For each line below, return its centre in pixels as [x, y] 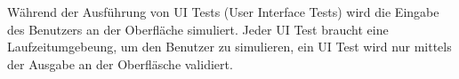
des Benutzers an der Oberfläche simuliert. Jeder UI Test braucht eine [198, 29]
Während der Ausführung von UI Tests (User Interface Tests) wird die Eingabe [223, 12]
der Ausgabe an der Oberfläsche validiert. [120, 63]
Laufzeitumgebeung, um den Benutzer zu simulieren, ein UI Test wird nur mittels [229, 47]
